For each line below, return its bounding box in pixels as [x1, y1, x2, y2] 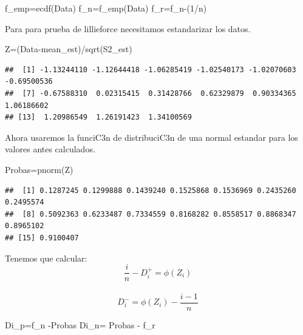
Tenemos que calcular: [5, 251, 87, 264]
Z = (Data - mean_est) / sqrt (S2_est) [5, 42, 132, 55]
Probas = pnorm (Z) [5, 163, 73, 175]
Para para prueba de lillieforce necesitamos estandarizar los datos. [5, 22, 251, 35]
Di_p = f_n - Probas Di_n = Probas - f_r [5, 318, 155, 331]
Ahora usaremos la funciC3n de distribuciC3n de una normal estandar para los [5, 130, 298, 143]
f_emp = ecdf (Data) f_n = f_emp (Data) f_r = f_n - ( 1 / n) [5, 2, 207, 14]
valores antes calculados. [5, 143, 95, 155]
